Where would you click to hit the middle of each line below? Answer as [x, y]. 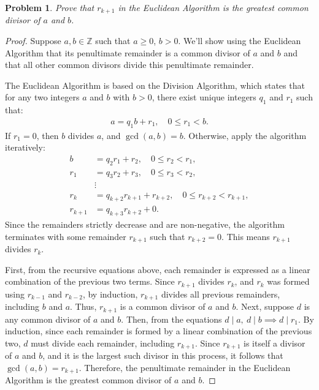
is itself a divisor [274, 343]
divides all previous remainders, [221, 294]
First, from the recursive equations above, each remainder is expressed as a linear [158, 269]
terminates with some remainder [66, 236]
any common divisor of [48, 319]
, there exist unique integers [204, 97]
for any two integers [42, 97]
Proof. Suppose [33, 41]
